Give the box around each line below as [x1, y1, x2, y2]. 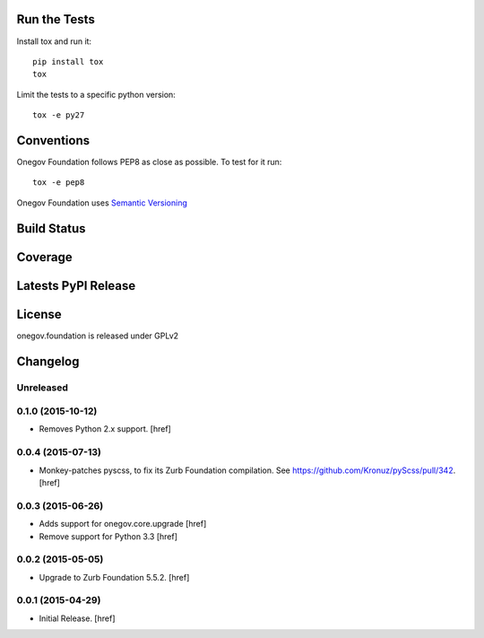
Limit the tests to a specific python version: [16, 89, 177, 100]
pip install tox [32, 57, 104, 66]
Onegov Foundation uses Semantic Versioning [16, 197, 188, 208]
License [16, 306, 62, 322]
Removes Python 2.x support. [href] [39, 424, 172, 434]
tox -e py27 [32, 110, 85, 120]
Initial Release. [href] [39, 613, 116, 624]
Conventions [16, 133, 91, 148]
